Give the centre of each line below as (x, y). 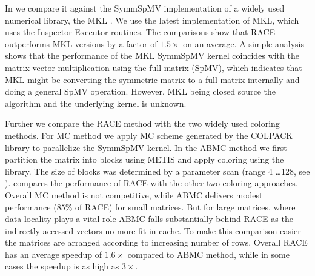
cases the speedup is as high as (62, 266)
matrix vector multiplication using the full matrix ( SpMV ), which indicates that (154, 67)
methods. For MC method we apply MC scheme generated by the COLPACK (149, 135)
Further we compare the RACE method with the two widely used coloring (142, 123)
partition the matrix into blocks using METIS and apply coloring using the (144, 159)
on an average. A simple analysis (244, 43)
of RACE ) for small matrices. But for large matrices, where (185, 207)
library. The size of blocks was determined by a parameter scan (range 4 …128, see (157, 171)
